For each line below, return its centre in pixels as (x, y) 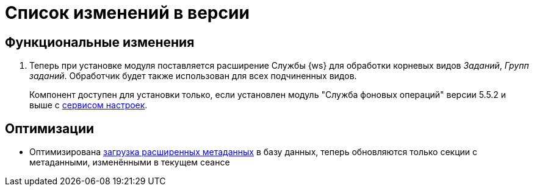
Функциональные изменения (100, 42)
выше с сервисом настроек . (88, 105)
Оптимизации (50, 128)
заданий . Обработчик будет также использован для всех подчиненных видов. (193, 76)
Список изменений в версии (127, 13)
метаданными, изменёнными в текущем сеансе (130, 162)
